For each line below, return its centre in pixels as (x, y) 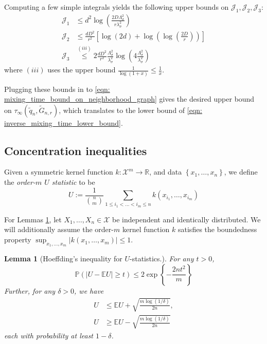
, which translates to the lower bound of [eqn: (130, 110)
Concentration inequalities (76, 150)
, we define (241, 172)
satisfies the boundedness (218, 229)
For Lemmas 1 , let (33, 219)
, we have (89, 290)
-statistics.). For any (162, 259)
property (18, 240)
